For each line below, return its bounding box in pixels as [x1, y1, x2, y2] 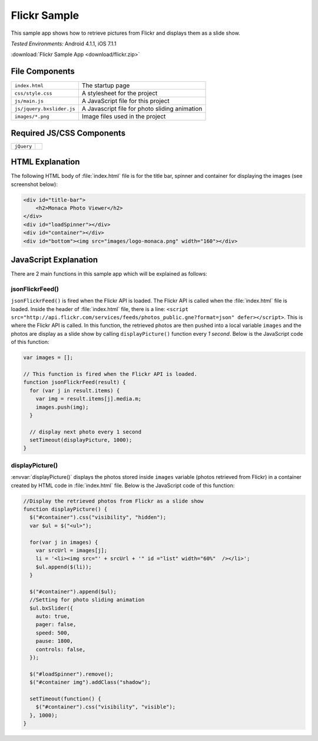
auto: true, [35, 613, 71, 620]
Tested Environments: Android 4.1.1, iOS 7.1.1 [11, 40, 117, 47]
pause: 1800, [35, 638, 74, 644]
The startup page [81, 81, 130, 90]
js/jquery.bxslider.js [14, 105, 76, 112]
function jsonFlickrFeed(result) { [23, 379, 126, 386]
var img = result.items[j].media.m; [35, 395, 141, 402]
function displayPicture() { [23, 505, 108, 512]
